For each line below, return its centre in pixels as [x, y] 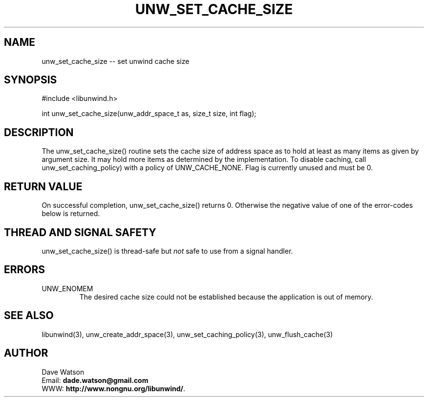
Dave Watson [63, 372]
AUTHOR [26, 353]
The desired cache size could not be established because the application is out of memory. [226, 297]
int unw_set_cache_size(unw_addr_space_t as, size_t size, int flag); [149, 114]
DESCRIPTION [39, 132]
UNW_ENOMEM [67, 288]
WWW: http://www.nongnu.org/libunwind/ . [114, 388]
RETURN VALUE [43, 186]
